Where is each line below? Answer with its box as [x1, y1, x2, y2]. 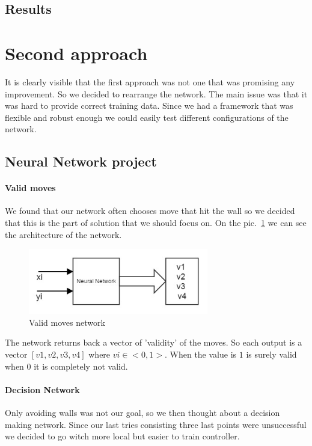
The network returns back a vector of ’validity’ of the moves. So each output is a [5, 336, 302, 349]
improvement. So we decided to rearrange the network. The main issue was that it [5, 87, 308, 100]
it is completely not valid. [34, 359, 128, 372]
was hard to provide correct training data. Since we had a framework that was [5, 99, 293, 112]
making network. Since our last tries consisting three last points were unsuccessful [5, 418, 307, 430]
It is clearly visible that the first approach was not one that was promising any [5, 75, 295, 88]
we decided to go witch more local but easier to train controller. [5, 430, 240, 442]
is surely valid [246, 347, 297, 360]
